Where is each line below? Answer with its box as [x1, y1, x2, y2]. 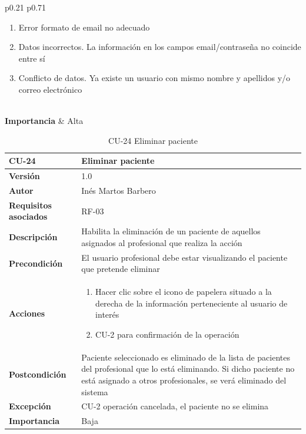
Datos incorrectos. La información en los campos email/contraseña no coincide [18, 41, 301, 53]
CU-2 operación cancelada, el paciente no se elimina [81, 400, 269, 412]
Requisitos [9, 199, 52, 211]
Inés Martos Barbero [81, 184, 156, 197]
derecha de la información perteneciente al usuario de [95, 297, 288, 309]
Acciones [9, 307, 45, 319]
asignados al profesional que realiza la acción [81, 236, 242, 248]
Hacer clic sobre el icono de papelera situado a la [95, 285, 272, 298]
